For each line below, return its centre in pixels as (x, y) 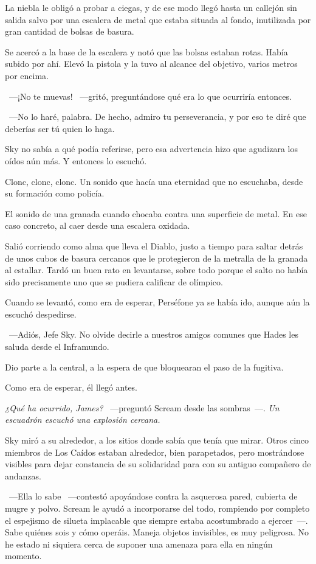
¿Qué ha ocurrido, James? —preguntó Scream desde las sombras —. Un (142, 407)
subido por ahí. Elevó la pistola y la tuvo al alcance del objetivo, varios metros (151, 64)
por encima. (27, 75)
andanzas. (23, 475)
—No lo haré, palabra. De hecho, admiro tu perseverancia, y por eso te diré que (157, 117)
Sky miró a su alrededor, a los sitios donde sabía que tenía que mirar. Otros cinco (157, 440)
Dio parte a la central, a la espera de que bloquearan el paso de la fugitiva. (144, 367)
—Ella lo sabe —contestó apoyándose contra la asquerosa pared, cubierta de (153, 496)
